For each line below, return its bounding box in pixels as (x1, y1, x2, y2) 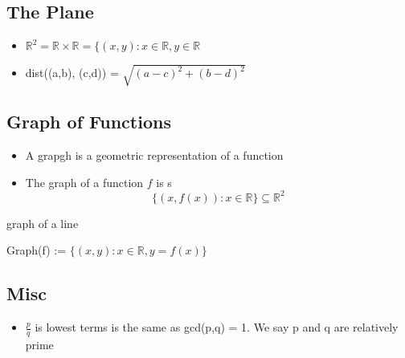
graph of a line (6, 214, 79, 231)
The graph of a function (25, 173, 144, 190)
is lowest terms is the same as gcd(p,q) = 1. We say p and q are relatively (35, 319, 399, 336)
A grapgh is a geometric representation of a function (25, 146, 284, 163)
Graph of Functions (6, 109, 171, 134)
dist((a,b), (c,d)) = (25, 64, 119, 81)
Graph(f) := (6, 242, 67, 258)
